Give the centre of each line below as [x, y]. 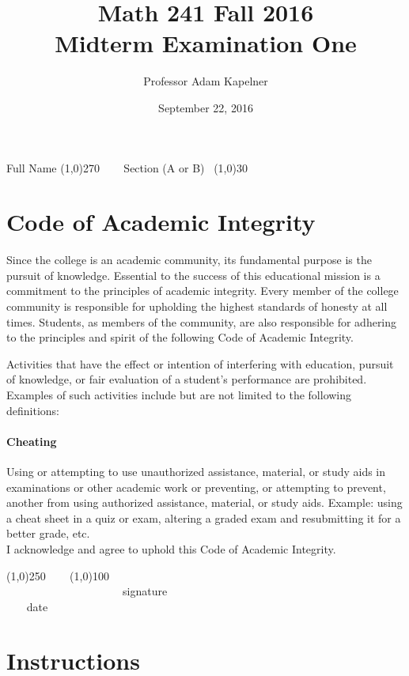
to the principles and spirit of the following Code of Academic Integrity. [180, 337]
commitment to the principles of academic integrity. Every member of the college [203, 291]
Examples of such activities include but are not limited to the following [179, 394]
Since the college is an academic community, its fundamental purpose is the [189, 260]
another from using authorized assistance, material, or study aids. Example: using [204, 502]
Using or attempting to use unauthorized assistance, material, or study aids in [196, 471]
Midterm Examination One [206, 43]
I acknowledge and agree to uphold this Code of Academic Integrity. [171, 548]
